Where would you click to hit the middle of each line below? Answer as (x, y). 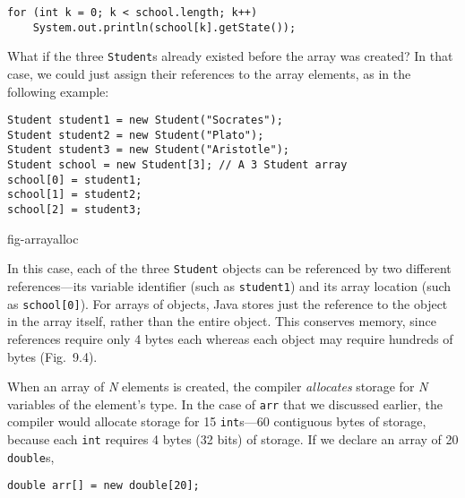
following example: (58, 91)
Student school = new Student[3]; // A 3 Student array (177, 165)
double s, (31, 456)
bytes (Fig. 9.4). (52, 356)
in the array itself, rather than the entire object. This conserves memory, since (222, 321)
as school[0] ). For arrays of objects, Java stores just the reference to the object (228, 303)
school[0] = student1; (75, 180)
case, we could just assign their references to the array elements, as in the (209, 73)
